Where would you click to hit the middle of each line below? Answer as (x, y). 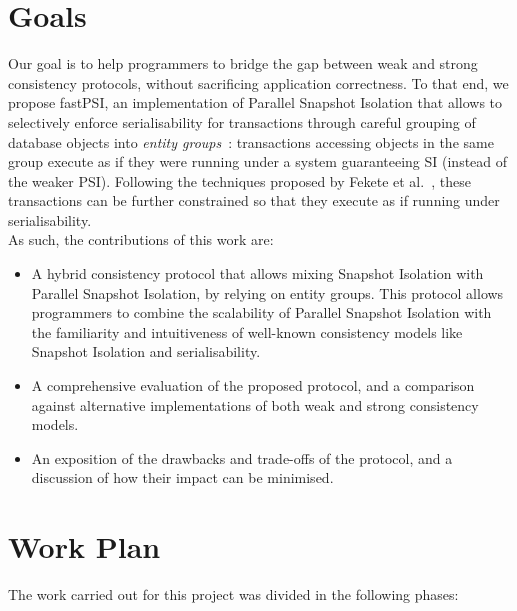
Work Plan (84, 546)
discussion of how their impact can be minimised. (182, 477)
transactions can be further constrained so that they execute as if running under (254, 200)
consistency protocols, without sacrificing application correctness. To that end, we (258, 82)
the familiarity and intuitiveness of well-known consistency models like (247, 331)
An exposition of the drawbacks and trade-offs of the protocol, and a (242, 457)
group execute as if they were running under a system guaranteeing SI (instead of (258, 161)
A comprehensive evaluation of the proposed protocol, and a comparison (253, 385)
